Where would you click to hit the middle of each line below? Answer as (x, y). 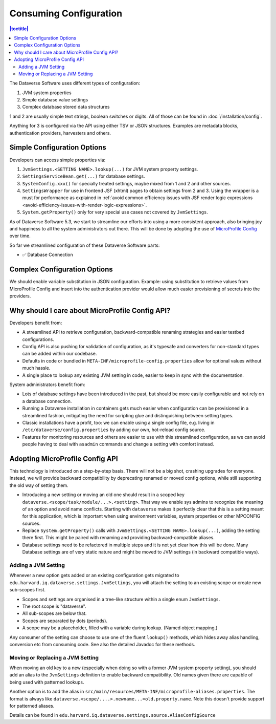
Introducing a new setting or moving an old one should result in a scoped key (103, 495)
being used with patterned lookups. (47, 682)
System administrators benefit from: (47, 385)
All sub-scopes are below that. (54, 613)
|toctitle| (19, 29)
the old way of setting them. (39, 485)
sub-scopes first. (28, 590)
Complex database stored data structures (66, 107)
